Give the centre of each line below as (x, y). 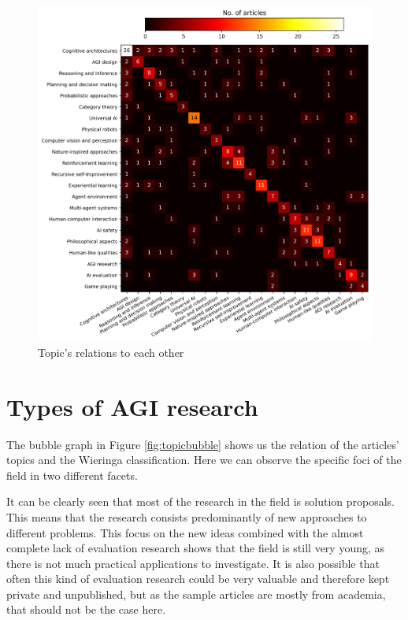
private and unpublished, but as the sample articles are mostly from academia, (196, 594)
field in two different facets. (72, 475)
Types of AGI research (132, 406)
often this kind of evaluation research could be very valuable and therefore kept (198, 579)
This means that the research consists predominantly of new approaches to (187, 516)
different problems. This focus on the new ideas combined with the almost (185, 532)
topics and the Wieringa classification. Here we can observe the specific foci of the (204, 460)
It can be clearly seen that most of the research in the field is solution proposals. (200, 501)
